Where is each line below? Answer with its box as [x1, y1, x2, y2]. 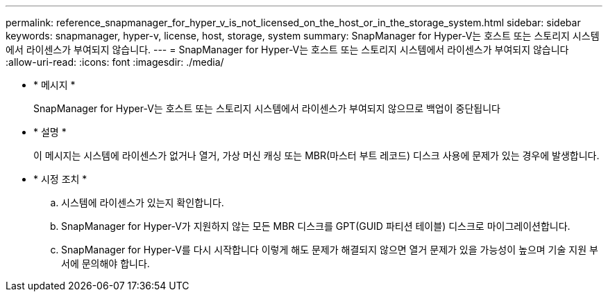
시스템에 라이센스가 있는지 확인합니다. [61, 197, 224, 208]
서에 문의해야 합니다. [61, 258, 150, 269]
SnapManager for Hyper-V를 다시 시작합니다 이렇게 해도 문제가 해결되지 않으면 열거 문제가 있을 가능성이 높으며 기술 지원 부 [61, 244, 598, 255]
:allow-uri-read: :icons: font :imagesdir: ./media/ [6, 56, 224, 68]
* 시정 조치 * [33, 173, 87, 185]
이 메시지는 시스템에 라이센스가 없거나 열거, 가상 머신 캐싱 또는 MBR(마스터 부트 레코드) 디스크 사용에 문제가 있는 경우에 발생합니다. [33, 150, 600, 161]
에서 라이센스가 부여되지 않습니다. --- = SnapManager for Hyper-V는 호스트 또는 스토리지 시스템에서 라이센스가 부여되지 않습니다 [6, 44, 569, 55]
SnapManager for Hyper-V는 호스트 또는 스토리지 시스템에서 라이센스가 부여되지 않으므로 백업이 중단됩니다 [33, 102, 500, 114]
